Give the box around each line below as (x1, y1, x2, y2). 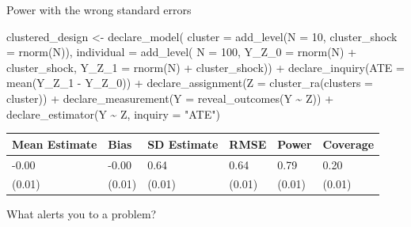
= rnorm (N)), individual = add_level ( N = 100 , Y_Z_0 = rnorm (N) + (6, 44, 357, 60)
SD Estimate (147, 135, 219, 152)
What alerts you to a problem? (6, 206, 157, 222)
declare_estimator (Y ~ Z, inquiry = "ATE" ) (6, 105, 220, 122)
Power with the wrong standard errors (6, 2, 192, 17)
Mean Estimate (12, 135, 97, 152)
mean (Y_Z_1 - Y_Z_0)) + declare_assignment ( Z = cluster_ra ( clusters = (6, 74, 373, 91)
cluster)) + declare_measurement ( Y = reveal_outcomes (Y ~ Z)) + (6, 89, 334, 106)
